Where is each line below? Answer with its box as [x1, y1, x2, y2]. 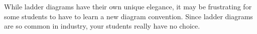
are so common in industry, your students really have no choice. [4, 21, 200, 31]
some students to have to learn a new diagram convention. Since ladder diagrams [4, 11, 253, 21]
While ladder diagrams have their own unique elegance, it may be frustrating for [4, 1, 252, 11]
